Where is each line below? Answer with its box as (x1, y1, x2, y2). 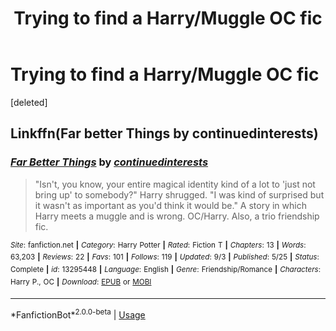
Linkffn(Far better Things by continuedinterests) (10, 125, 319, 142)
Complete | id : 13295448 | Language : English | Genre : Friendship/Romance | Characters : (10, 264, 322, 274)
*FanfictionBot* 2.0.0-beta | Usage (10, 307, 146, 321)
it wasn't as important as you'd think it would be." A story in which (34, 199, 307, 211)
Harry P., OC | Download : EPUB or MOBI (10, 277, 152, 287)
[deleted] (10, 96, 48, 108)
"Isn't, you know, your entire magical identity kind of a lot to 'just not (34, 178, 316, 190)
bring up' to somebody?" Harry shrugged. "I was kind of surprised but (34, 188, 325, 201)
